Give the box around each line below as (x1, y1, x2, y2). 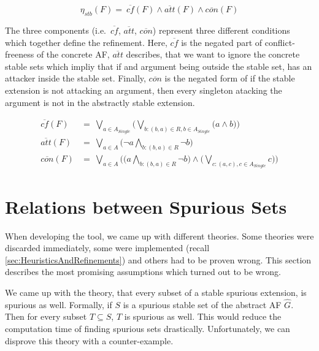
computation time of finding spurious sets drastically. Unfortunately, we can (5, 322, 290, 334)
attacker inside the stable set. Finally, (5, 72, 146, 85)
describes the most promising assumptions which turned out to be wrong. (5, 265, 281, 278)
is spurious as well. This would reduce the (124, 310, 282, 323)
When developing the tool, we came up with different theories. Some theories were (5, 229, 314, 242)
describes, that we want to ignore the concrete (126, 48, 300, 61)
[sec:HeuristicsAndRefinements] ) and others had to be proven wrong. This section (5, 253, 312, 266)
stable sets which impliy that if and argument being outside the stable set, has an (5, 59, 312, 72)
